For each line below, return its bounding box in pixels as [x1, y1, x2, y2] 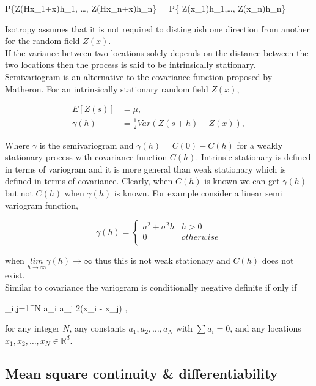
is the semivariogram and [39, 138, 134, 151]
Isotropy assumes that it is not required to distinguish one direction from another [5, 22, 310, 35]
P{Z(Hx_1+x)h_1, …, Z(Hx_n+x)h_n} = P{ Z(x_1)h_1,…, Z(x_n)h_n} [5, 2, 286, 14]
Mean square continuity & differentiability [5, 363, 278, 382]
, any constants [69, 322, 126, 335]
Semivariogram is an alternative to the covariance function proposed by [5, 70, 273, 83]
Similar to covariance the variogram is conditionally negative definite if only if [5, 280, 297, 293]
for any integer [5, 322, 60, 335]
